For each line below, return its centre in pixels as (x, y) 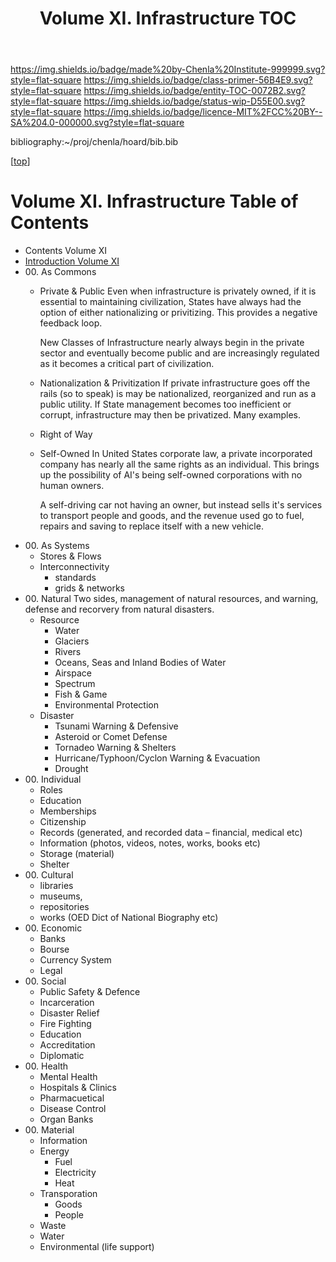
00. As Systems (57, 546)
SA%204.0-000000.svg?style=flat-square (97, 123)
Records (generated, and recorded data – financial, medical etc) (171, 833)
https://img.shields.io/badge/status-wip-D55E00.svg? (194, 101)
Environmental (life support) (97, 1247)
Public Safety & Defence (90, 992)
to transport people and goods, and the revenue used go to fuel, (172, 516)
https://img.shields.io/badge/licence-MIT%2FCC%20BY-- (203, 112)
